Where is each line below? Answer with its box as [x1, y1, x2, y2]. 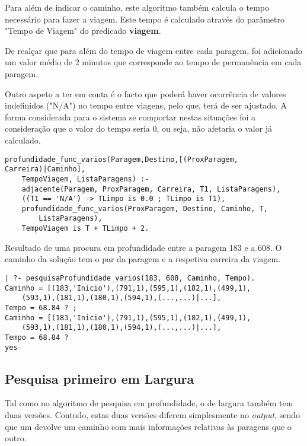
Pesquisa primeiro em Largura [5, 369, 194, 387]
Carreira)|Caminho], [5, 165, 86, 174]
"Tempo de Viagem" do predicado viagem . [5, 24, 161, 37]
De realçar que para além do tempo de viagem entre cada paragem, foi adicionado [5, 44, 303, 56]
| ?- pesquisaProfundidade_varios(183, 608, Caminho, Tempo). [5, 273, 255, 282]
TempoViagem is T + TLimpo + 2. [21, 224, 149, 233]
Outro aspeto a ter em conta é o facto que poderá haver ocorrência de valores [5, 87, 286, 100]
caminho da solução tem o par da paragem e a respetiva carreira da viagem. [5, 253, 281, 265]
